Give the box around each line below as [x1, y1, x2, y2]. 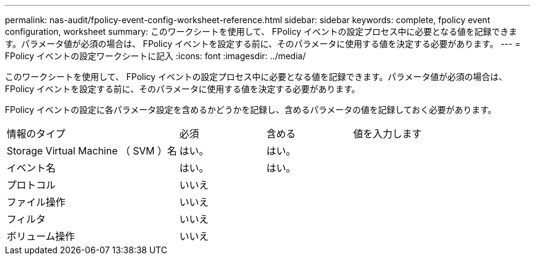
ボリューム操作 [7, 230, 75, 242]
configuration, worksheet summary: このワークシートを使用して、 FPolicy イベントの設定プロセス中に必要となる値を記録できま [5, 26, 517, 37]
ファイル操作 [7, 196, 66, 208]
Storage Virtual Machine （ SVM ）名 [7, 145, 177, 157]
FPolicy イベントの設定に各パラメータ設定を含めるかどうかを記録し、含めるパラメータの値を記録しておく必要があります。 [5, 104, 497, 115]
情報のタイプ [7, 128, 66, 140]
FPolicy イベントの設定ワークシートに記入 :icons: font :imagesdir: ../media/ [5, 51, 306, 61]
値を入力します [353, 128, 422, 140]
